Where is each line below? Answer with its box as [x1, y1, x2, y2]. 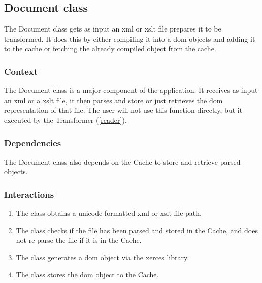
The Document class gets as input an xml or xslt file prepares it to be [4, 23, 221, 34]
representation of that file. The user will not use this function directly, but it [4, 105, 243, 115]
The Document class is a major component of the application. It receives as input [4, 85, 258, 96]
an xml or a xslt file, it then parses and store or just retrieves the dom [4, 95, 223, 105]
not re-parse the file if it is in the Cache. [16, 235, 142, 245]
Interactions [4, 187, 54, 200]
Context [4, 65, 38, 77]
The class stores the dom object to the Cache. [16, 269, 159, 279]
